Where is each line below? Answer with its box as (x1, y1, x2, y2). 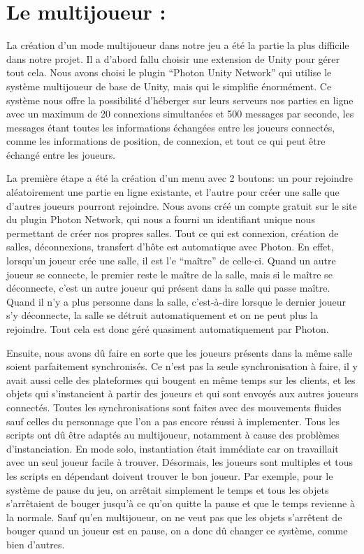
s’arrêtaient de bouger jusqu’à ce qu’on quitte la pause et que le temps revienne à (6, 496, 355, 511)
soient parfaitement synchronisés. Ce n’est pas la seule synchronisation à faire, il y (6, 359, 358, 374)
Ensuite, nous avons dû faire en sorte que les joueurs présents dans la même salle (6, 345, 353, 360)
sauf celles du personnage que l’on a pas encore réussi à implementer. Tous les (6, 413, 340, 428)
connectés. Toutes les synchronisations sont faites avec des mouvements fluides (6, 399, 342, 414)
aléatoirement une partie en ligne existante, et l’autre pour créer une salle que (6, 185, 340, 199)
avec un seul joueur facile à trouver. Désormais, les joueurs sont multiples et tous (6, 455, 354, 469)
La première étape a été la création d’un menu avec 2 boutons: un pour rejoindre (6, 171, 353, 185)
